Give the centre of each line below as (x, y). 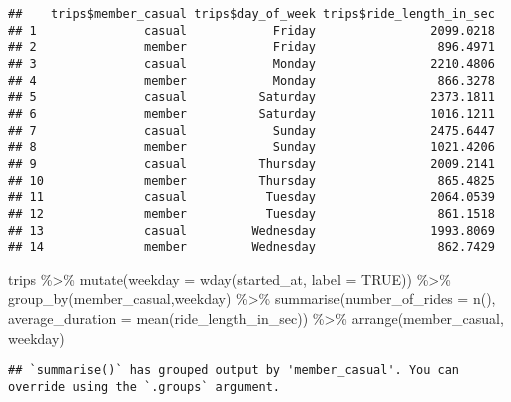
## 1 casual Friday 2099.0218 (251, 30)
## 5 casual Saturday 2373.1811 (251, 97)
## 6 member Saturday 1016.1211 (251, 113)
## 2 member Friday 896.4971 (251, 47)
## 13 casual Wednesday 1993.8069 (251, 230)
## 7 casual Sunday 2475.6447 (251, 130)
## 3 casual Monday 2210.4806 (251, 63)
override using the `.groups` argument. (144, 386)
